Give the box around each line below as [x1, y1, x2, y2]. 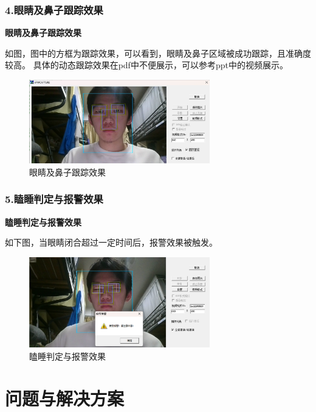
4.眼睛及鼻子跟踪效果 [5, 2, 103, 17]
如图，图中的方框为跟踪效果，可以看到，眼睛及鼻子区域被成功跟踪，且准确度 [5, 46, 311, 59]
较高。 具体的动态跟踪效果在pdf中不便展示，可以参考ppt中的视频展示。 [5, 59, 288, 71]
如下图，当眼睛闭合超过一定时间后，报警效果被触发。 [5, 236, 218, 249]
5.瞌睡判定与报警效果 [5, 191, 103, 207]
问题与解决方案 [5, 385, 125, 410]
